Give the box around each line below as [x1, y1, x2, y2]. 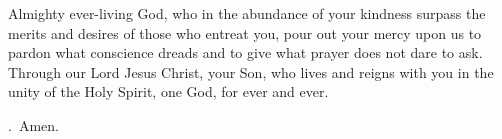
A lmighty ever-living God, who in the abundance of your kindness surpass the [8, 3, 486, 23]
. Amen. [8, 114, 59, 135]
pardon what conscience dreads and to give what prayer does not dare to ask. [8, 42, 483, 63]
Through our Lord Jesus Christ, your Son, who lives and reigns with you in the [8, 61, 494, 82]
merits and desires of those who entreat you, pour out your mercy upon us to [8, 22, 482, 43]
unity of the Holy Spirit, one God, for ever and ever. [8, 81, 329, 102]
